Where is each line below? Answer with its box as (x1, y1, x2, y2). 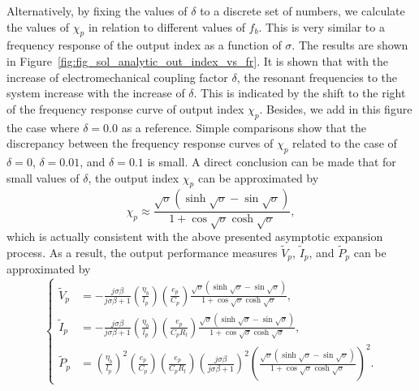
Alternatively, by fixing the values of (6, 2, 188, 19)
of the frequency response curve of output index (6, 100, 244, 117)
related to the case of (292, 135, 397, 152)
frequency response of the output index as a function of (6, 37, 282, 54)
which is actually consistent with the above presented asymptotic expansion (6, 228, 383, 245)
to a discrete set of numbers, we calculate (200, 2, 405, 19)
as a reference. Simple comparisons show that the (121, 118, 367, 135)
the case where (6, 118, 80, 135)
